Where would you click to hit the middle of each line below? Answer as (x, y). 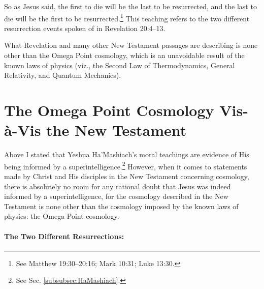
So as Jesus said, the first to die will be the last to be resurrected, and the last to (130, 6)
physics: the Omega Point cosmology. (62, 216)
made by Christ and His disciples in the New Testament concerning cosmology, (127, 176)
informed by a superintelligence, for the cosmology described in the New (116, 196)
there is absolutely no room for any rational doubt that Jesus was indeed (118, 186)
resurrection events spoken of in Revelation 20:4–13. (85, 28)
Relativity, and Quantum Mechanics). (63, 75)
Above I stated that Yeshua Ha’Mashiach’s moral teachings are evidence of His (127, 154)
